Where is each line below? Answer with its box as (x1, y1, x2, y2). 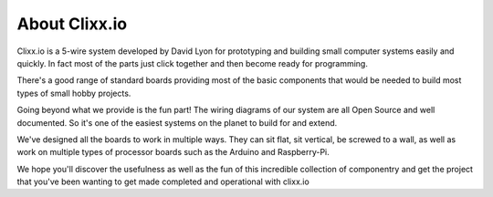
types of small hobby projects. (16, 88, 131, 98)
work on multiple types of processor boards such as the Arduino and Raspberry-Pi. (16, 147, 330, 158)
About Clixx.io (16, 14, 128, 34)
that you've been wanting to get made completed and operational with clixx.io (16, 176, 309, 187)
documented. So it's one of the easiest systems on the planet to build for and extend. (16, 117, 338, 128)
